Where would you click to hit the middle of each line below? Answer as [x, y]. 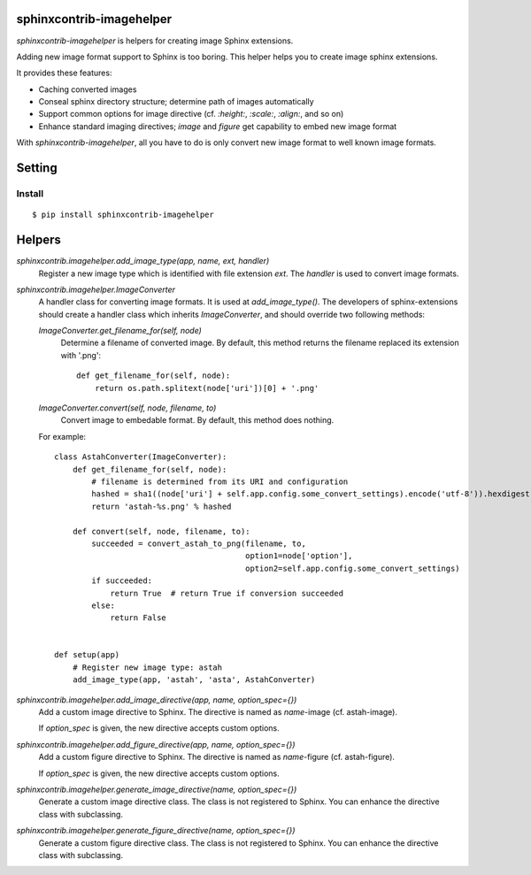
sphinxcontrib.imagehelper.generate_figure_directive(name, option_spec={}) [156, 831]
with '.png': [81, 355]
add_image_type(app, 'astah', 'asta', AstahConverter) [194, 680]
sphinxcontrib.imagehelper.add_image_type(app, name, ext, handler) [143, 261]
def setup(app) [87, 655]
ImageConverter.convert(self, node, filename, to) [127, 408]
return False [139, 618]
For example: [62, 436]
